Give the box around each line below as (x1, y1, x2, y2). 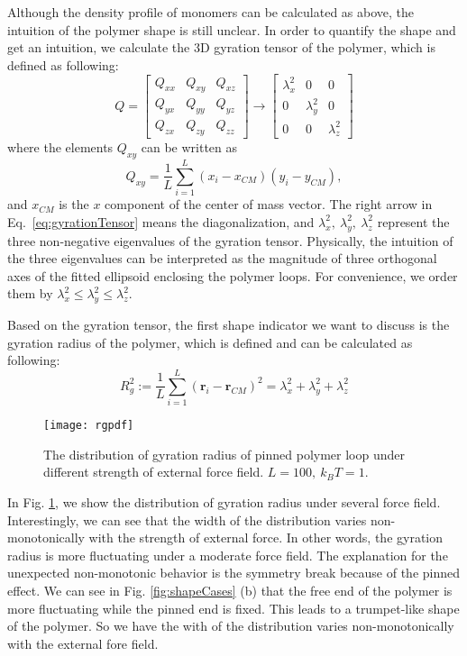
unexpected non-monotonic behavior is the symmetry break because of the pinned (7, 563, 461, 582)
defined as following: (7, 55, 119, 74)
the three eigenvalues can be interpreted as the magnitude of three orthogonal (7, 249, 437, 268)
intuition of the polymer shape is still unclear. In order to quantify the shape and (7, 20, 456, 39)
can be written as (141, 138, 238, 157)
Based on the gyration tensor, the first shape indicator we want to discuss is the (7, 315, 450, 334)
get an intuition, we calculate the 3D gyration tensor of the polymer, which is (7, 38, 435, 57)
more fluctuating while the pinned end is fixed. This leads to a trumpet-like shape (7, 598, 460, 617)
